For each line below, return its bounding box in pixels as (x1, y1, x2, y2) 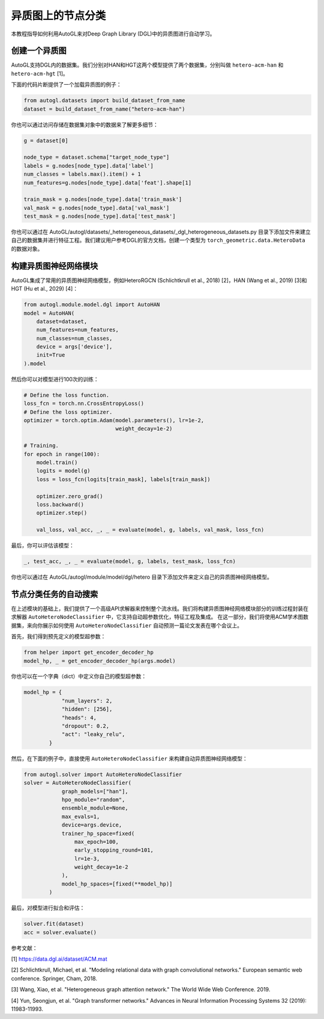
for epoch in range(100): (23, 451, 100, 457)
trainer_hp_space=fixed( (61, 830, 135, 837)
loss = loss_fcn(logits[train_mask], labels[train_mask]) (36, 476, 211, 482)
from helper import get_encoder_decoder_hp (23, 649, 154, 656)
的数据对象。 (11, 245, 43, 252)
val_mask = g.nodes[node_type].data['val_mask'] (23, 205, 170, 211)
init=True (36, 352, 65, 359)
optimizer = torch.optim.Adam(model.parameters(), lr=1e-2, (23, 417, 205, 424)
